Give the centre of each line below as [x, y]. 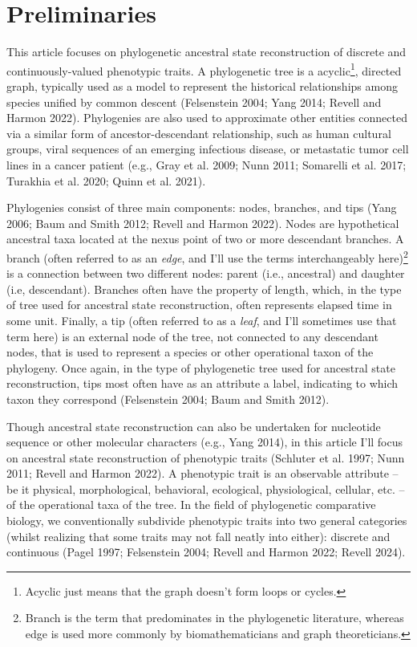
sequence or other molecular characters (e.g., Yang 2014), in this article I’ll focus [205, 442]
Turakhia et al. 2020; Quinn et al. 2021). [106, 180]
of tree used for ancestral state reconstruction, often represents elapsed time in [199, 305]
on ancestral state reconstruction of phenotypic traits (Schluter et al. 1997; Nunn [206, 457]
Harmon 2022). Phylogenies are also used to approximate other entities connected [207, 118]
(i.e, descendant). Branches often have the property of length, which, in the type [204, 289]
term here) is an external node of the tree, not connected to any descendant [192, 336]
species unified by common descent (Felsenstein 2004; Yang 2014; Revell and [194, 102]
